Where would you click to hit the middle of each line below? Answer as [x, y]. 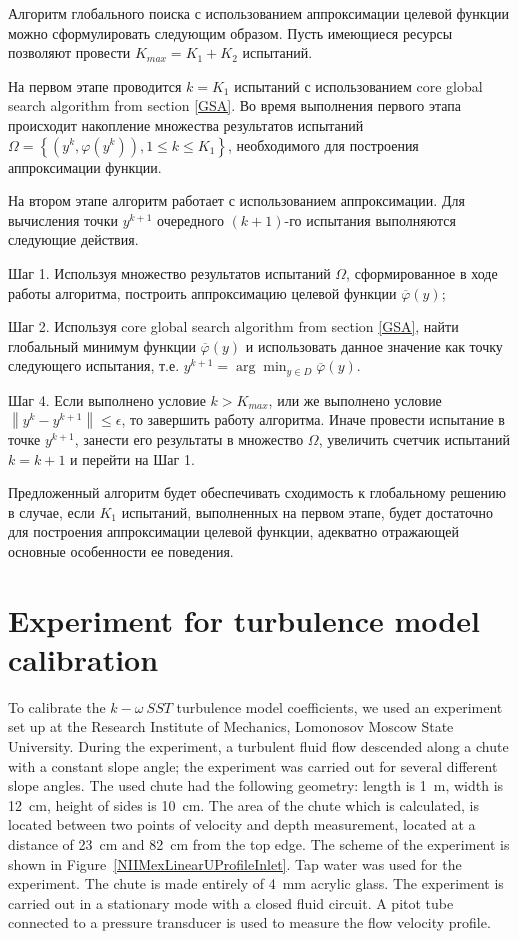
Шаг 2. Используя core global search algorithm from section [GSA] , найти [233, 326]
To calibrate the [57, 706]
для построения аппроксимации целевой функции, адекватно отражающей [233, 531]
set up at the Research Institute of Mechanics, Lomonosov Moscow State [231, 726]
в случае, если [51, 511]
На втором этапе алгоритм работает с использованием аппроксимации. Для [236, 200]
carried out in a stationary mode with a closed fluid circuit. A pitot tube [231, 902]
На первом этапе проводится [95, 85]
